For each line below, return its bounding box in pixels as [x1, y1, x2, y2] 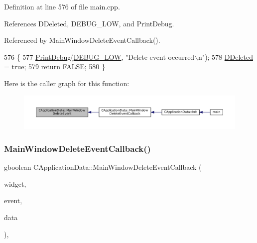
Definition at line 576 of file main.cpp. [4, 1, 120, 11]
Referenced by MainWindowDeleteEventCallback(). [4, 35, 160, 45]
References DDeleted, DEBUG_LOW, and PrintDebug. [4, 18, 174, 28]
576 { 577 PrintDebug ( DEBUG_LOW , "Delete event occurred [4, 51, 195, 62]
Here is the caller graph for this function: [4, 78, 129, 88]
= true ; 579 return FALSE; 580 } [4, 61, 105, 72]
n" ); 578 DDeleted [198, 51, 253, 62]
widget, [4, 178, 26, 189]
